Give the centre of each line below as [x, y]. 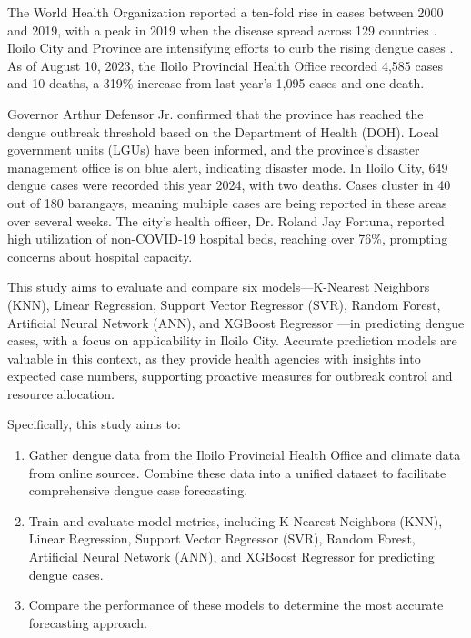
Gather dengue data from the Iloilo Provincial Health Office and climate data [245, 455]
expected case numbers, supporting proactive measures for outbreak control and [230, 376]
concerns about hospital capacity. [100, 256]
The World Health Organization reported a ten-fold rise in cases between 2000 [225, 12]
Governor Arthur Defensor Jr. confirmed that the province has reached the [215, 113]
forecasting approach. [88, 622]
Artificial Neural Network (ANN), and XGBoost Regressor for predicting [231, 557]
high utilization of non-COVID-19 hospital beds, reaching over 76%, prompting [228, 239]
